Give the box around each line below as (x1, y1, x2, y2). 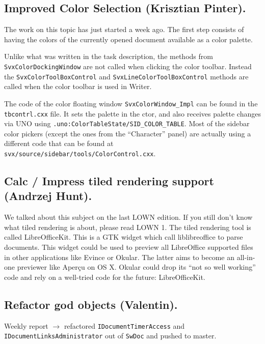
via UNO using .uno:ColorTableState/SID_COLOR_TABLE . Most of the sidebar (4, 118, 250, 129)
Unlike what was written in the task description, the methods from (4, 51, 213, 62)
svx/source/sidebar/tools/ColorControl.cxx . (4, 148, 156, 159)
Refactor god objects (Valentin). (4, 296, 178, 312)
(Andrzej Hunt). (4, 188, 92, 204)
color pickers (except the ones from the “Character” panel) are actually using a (4, 128, 251, 138)
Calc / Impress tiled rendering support (4, 173, 214, 189)
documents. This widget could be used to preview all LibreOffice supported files (4, 242, 253, 252)
